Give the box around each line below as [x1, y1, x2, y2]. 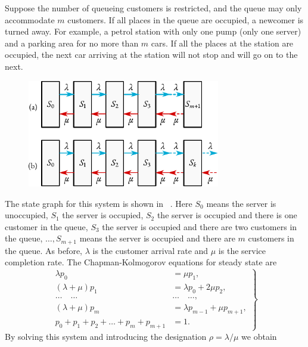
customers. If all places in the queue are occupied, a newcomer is [67, 13, 304, 26]
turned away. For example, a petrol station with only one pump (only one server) [5, 25, 301, 38]
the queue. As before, [5, 244, 83, 256]
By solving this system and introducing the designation [5, 330, 207, 342]
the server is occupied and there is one [157, 209, 297, 221]
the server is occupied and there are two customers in [102, 220, 297, 233]
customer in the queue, [5, 220, 88, 233]
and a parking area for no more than [5, 36, 139, 49]
